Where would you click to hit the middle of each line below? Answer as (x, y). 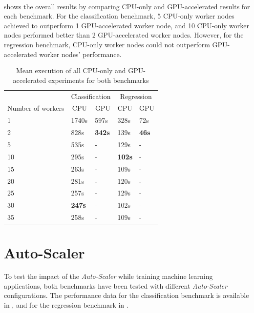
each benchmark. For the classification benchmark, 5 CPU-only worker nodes (119, 16)
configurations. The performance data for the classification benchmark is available (127, 295)
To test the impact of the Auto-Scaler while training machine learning (108, 276)
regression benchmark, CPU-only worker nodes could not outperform (107, 44)
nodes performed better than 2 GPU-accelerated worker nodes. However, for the (124, 35)
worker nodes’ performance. (80, 54)
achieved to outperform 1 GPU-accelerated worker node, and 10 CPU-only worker (127, 25)
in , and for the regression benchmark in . (66, 305)
